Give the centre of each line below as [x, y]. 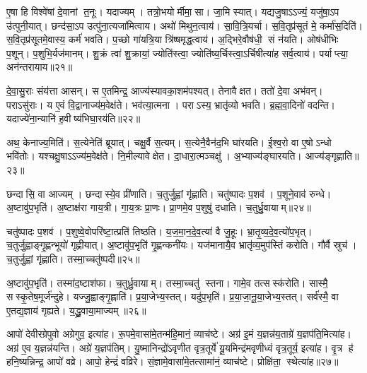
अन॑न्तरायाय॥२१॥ [40, 67]
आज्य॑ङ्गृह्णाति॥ [332, 156]
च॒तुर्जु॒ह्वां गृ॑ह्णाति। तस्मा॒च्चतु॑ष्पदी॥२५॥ [73, 258]
